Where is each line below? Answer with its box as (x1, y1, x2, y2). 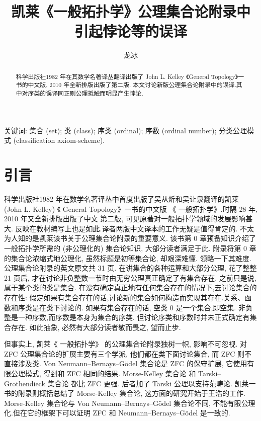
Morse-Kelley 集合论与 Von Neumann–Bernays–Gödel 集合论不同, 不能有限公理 (4, 397, 255, 408)
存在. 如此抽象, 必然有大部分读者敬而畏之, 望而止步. (11, 321, 181, 332)
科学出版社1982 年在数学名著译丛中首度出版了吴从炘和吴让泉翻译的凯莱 (4, 193, 239, 204)
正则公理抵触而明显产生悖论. (63, 89, 143, 98)
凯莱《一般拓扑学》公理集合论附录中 (11, 1, 250, 22)
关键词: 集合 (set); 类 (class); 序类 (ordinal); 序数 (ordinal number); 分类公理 (4, 125, 247, 135)
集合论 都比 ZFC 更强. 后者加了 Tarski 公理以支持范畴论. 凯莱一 (47, 378, 256, 388)
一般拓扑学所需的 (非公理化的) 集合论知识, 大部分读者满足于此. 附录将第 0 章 (4, 242, 256, 253)
